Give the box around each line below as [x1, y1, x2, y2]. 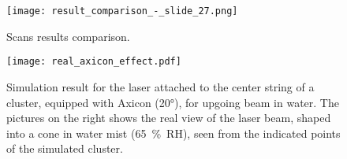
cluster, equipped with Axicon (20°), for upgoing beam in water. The [6, 94, 339, 110]
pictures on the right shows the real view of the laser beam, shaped [6, 109, 331, 126]
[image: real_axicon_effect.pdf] [6, 56, 181, 68]
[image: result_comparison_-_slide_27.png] [6, 6, 238, 17]
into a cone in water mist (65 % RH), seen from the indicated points [6, 124, 341, 141]
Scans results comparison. [6, 28, 130, 44]
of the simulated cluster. [6, 140, 123, 157]
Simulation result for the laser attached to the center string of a [6, 78, 315, 94]
